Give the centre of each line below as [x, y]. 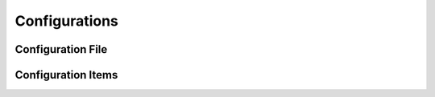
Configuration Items [66, 75]
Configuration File [61, 49]
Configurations [66, 21]
